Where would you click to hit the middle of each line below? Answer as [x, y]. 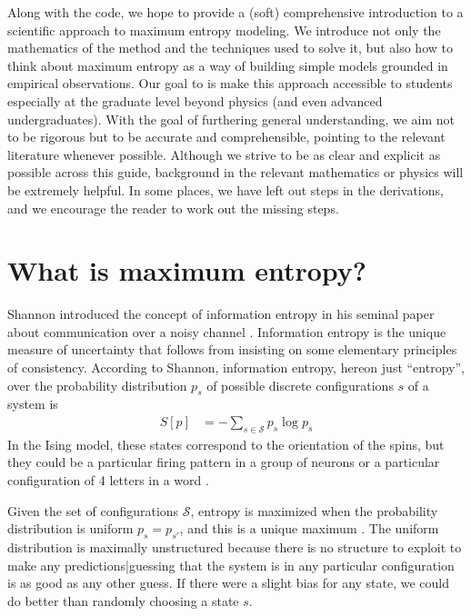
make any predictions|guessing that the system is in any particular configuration [231, 565]
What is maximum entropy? [187, 270]
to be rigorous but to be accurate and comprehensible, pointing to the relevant [226, 137]
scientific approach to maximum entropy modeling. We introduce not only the [224, 30]
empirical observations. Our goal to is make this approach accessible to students [230, 83]
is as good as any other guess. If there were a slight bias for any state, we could [229, 583]
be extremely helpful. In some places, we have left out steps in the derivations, [225, 189]
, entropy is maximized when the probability [314, 510]
